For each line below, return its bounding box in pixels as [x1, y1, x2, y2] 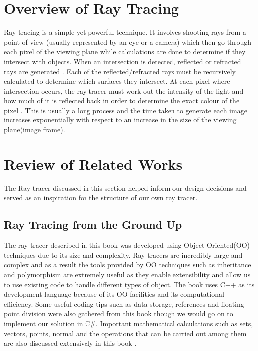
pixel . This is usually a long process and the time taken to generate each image [4, 105, 247, 115]
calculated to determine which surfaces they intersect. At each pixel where [4, 76, 230, 86]
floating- [221, 298, 247, 309]
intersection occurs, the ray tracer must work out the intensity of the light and [4, 85, 244, 96]
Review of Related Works [4, 153, 183, 174]
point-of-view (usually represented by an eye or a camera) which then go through [4, 36, 251, 47]
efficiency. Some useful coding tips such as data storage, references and [4, 298, 219, 309]
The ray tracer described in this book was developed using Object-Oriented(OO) [4, 240, 250, 250]
